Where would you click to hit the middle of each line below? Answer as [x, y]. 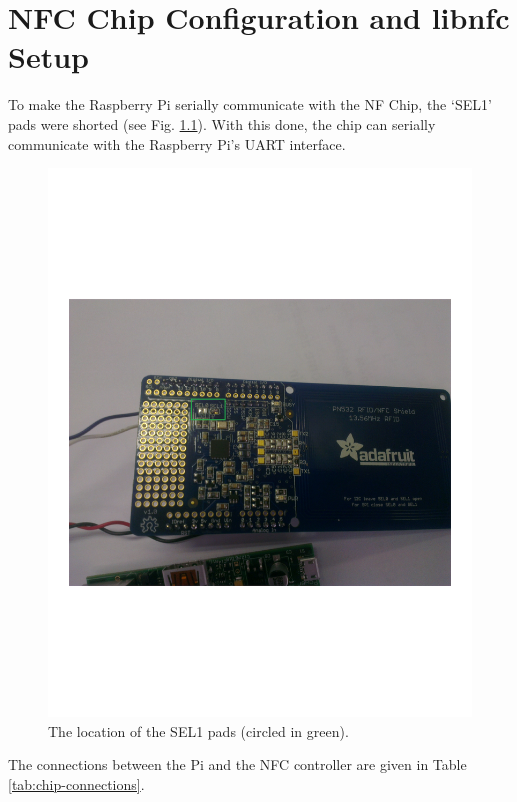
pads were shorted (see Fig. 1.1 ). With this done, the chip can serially [222, 123]
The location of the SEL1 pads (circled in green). [198, 730]
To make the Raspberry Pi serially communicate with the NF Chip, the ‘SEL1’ [250, 104]
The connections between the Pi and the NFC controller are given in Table [237, 764]
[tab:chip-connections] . [76, 783]
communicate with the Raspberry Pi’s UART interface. [177, 143]
